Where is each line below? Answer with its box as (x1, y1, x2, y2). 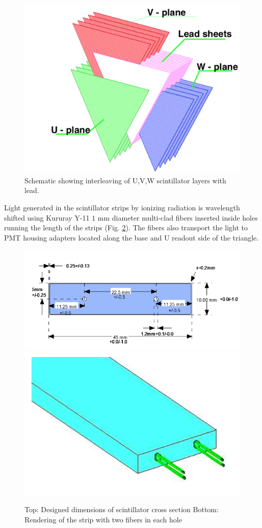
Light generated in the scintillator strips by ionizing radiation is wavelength (4, 202, 240, 213)
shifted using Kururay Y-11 (4, 212, 90, 223)
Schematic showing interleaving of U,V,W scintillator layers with (24, 175, 226, 185)
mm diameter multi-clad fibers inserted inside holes (97, 212, 258, 223)
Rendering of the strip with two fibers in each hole (24, 514, 182, 525)
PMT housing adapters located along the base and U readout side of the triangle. (4, 232, 259, 243)
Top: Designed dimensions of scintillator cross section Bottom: (24, 504, 219, 515)
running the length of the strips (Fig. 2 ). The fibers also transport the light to (4, 222, 248, 233)
